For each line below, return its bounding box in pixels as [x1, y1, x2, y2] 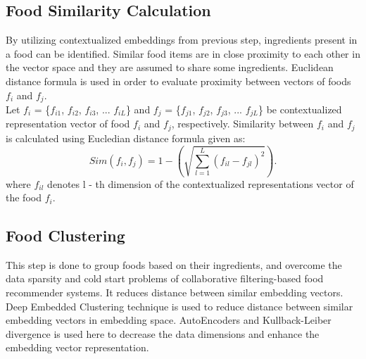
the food [6, 190, 42, 205]
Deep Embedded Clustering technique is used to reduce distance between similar [6, 298, 353, 313]
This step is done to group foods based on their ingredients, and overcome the [6, 257, 342, 272]
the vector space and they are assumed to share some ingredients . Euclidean [6, 60, 334, 75]
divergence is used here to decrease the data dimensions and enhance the [6, 326, 320, 341]
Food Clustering [6, 225, 125, 246]
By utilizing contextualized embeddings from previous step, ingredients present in [6, 32, 358, 47]
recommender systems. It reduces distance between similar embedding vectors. [6, 285, 343, 300]
